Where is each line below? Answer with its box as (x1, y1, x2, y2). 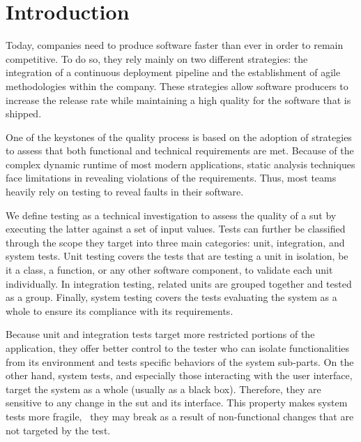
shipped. (6, 106, 42, 121)
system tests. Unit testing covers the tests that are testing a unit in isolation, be (6, 249, 348, 263)
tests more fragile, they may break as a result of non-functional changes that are (6, 408, 354, 423)
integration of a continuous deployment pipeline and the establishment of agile (6, 65, 341, 80)
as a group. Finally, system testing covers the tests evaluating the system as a (6, 290, 337, 304)
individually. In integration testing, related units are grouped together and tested (6, 276, 352, 290)
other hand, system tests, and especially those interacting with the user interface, (6, 368, 353, 383)
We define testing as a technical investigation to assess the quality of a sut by (6, 207, 337, 222)
